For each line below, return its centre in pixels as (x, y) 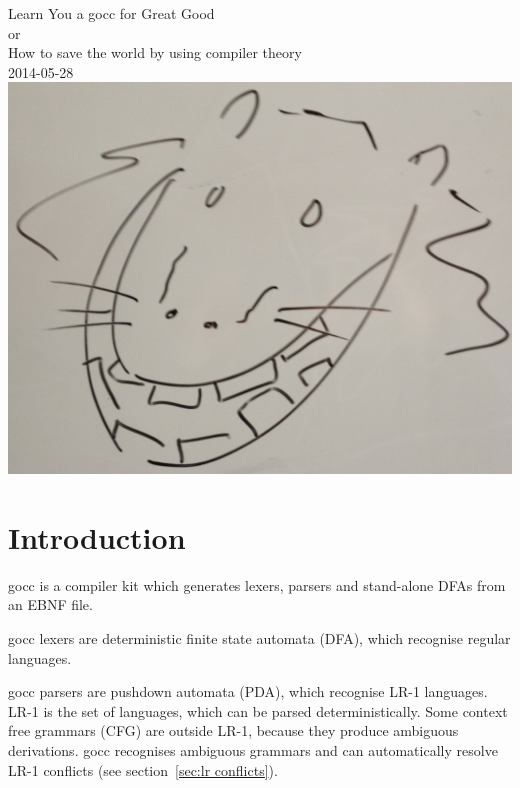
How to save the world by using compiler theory (155, 52)
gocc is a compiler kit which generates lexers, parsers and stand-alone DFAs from (257, 584)
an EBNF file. (50, 604)
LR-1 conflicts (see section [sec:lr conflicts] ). (143, 769)
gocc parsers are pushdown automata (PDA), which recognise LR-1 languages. (248, 691)
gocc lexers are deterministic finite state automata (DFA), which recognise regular (259, 638)
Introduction (97, 536)
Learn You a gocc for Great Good (111, 13)
